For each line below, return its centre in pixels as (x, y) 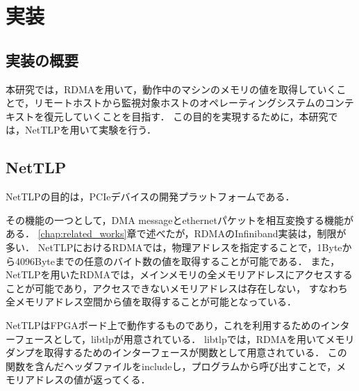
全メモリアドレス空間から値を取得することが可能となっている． (151, 302)
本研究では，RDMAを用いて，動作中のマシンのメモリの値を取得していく (171, 89)
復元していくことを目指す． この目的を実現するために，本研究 (186, 116)
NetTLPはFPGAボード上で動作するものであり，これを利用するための (163, 325)
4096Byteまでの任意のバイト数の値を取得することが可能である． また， (177, 261)
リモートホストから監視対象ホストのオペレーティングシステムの (179, 103)
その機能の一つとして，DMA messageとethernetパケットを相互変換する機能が (180, 220)
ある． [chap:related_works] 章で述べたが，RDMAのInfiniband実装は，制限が (176, 233)
